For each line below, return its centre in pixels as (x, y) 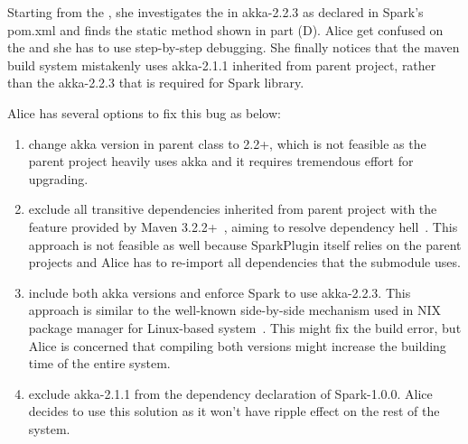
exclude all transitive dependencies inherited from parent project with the (233, 209)
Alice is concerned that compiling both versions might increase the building (237, 345)
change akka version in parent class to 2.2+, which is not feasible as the (227, 143)
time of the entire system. (99, 363)
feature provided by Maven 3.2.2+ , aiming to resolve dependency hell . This (243, 226)
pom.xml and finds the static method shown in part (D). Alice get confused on (225, 29)
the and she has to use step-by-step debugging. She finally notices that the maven (234, 47)
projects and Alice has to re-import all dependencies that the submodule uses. (244, 262)
